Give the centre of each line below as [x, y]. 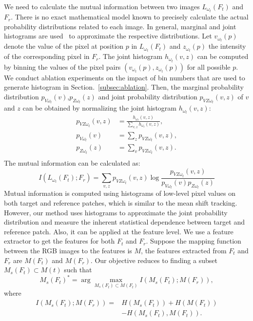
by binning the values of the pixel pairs [62, 66]
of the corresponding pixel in [47, 56]
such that [78, 270]
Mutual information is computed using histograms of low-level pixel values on [120, 193]
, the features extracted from [184, 250]
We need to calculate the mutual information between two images [102, 6]
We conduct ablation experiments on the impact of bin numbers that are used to [125, 77]
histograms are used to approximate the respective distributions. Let [108, 36]
